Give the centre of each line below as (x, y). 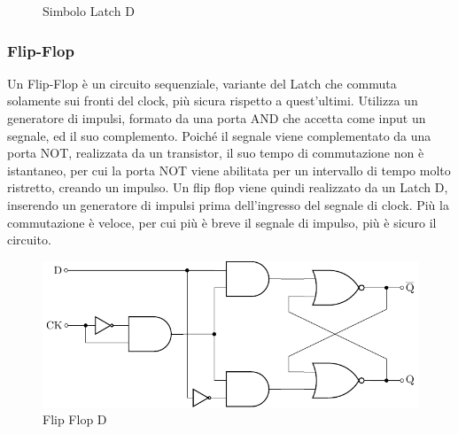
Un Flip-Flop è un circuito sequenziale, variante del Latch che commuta (202, 83)
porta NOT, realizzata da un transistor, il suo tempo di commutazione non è (216, 153)
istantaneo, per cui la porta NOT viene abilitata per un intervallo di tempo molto (229, 170)
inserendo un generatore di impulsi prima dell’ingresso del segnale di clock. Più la (228, 204)
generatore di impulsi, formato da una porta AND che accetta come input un (217, 118)
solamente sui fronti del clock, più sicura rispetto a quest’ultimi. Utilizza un (213, 101)
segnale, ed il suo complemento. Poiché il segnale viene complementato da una (219, 135)
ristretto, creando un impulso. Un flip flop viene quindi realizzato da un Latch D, (228, 187)
